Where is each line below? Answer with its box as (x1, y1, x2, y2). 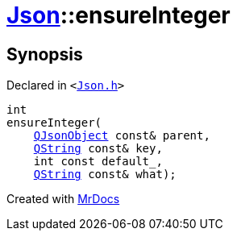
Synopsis (6, 44, 83, 64)
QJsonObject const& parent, (33, 129, 210, 143)
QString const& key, (33, 142, 163, 156)
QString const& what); (33, 168, 177, 181)
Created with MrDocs (6, 192, 120, 206)
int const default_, (33, 155, 163, 168)
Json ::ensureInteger (6, 2, 231, 29)
